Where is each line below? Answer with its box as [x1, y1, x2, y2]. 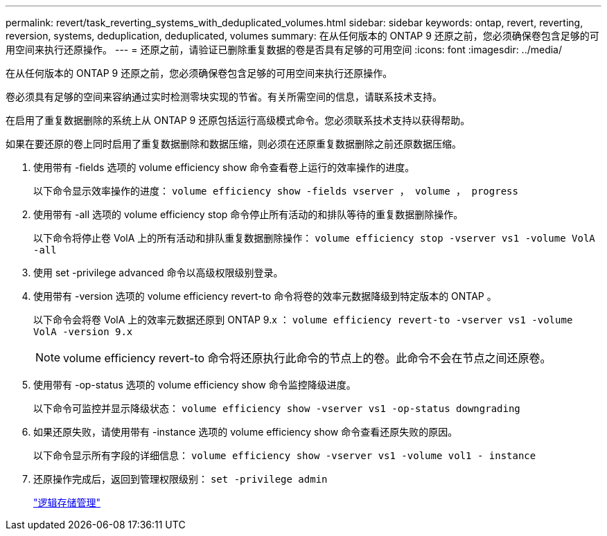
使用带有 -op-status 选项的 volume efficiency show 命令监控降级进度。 [33, 379, 356, 391]
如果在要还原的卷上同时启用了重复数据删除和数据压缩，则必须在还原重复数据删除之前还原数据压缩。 [6, 138, 461, 150]
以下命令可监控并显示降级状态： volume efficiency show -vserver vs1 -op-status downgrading [33, 402, 520, 414]
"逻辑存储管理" [33, 497, 101, 508]
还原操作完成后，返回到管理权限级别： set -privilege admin [33, 473, 328, 485]
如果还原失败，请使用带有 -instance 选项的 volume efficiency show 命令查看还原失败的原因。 [33, 426, 458, 438]
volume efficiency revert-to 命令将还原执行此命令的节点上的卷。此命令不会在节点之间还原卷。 [63, 351, 552, 365]
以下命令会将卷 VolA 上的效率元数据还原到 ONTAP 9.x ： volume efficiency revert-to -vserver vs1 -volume [33, 314, 573, 325]
